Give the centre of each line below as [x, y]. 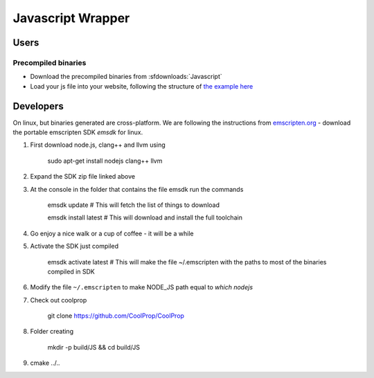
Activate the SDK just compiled [74, 246]
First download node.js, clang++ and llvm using [98, 145]
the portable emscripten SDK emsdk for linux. [78, 132]
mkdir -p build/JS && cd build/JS [93, 347]
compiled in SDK [71, 271]
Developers [38, 106]
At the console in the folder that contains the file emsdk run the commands [137, 189]
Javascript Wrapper [71, 18]
